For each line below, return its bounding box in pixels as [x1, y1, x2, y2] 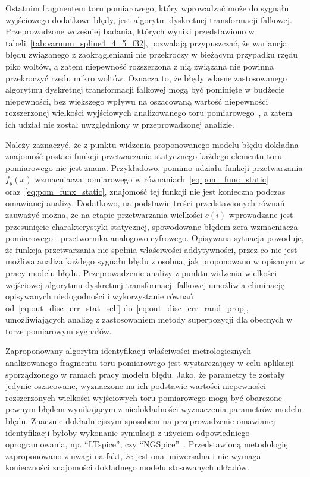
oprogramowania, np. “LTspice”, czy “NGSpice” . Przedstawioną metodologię [5, 438, 288, 450]
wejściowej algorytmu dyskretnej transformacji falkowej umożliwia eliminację [5, 278, 284, 290]
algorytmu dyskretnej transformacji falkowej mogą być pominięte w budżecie [5, 83, 285, 96]
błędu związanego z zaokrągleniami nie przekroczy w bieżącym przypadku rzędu [5, 48, 298, 61]
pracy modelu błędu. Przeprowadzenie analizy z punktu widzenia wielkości [5, 266, 277, 279]
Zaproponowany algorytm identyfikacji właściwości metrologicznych [5, 345, 251, 357]
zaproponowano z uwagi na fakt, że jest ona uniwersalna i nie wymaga [5, 449, 261, 462]
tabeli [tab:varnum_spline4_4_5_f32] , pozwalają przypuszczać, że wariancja [5, 36, 287, 49]
